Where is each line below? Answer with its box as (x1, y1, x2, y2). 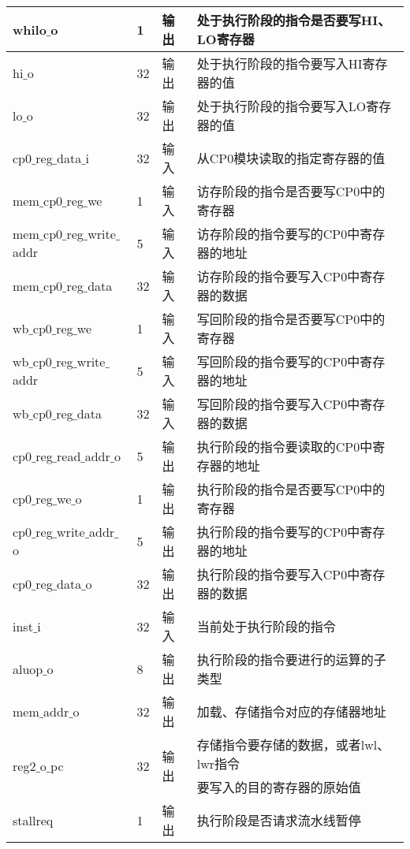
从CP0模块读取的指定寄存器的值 (196, 149, 386, 167)
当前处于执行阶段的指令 (196, 617, 336, 635)
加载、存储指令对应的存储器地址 (196, 702, 386, 721)
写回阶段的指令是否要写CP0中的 (196, 310, 386, 328)
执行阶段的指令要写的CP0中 (196, 523, 360, 541)
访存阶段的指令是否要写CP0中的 (196, 182, 386, 200)
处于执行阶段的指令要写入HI (196, 54, 363, 73)
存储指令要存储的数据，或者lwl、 (196, 735, 390, 754)
